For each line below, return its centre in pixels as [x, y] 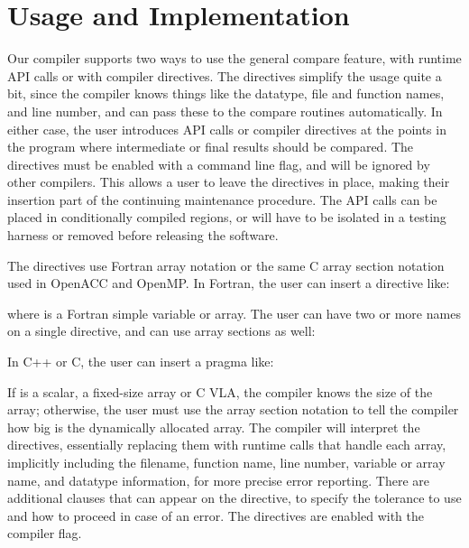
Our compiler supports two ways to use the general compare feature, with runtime [234, 58]
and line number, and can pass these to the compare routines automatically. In [225, 111]
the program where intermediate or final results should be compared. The [211, 147]
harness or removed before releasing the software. [143, 235]
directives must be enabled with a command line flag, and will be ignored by [219, 164]
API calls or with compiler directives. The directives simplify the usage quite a [225, 75]
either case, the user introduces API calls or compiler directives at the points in [227, 129]
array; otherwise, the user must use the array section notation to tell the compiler [233, 409]
